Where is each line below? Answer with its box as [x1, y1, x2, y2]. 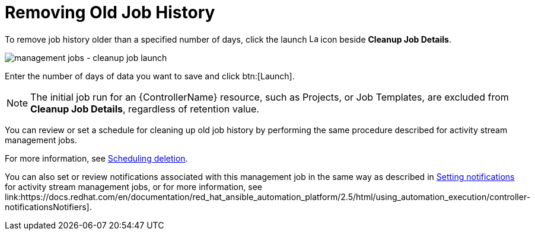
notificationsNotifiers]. [5, 201, 92, 212]
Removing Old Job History [5, 2, 215, 22]
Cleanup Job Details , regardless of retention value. [30, 102, 259, 115]
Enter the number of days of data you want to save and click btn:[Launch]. [5, 70, 295, 81]
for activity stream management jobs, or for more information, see [5, 181, 262, 192]
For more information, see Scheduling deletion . [5, 153, 188, 163]
